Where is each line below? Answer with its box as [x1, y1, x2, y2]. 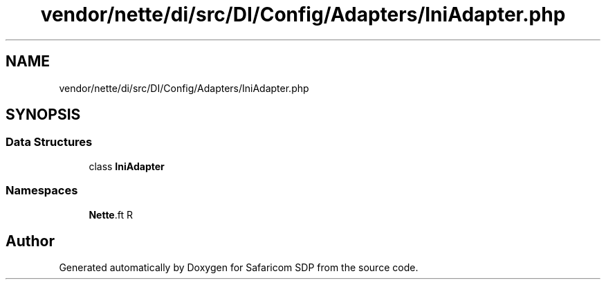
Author [6, 232, 55, 250]
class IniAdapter [89, 160, 165, 172]
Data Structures [6, 135, 93, 149]
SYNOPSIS [6, 106, 81, 124]
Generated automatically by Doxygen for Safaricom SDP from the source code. [59, 261, 419, 274]
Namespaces [6, 183, 78, 198]
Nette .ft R [89, 208, 133, 221]
